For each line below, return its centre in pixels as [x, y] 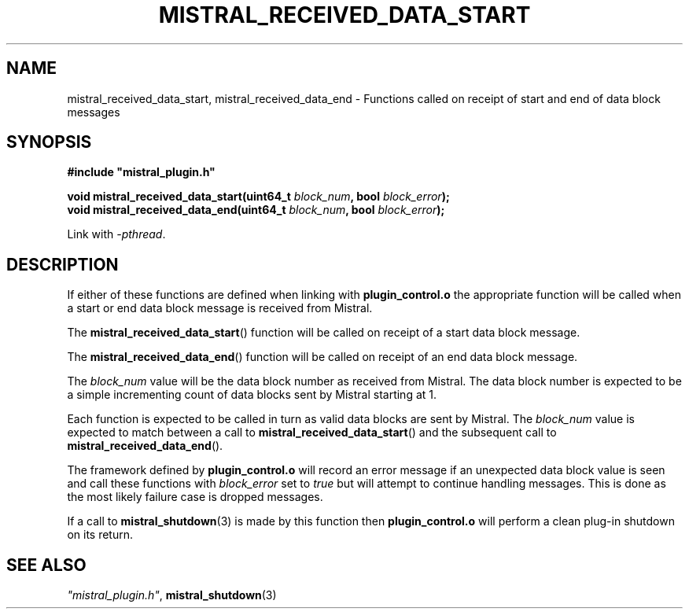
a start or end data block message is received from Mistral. [220, 308]
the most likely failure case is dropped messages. [195, 497]
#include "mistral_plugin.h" [141, 172]
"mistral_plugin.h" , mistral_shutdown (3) [172, 595]
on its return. [100, 535]
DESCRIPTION [63, 264]
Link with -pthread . [116, 234]
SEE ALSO [46, 565]
